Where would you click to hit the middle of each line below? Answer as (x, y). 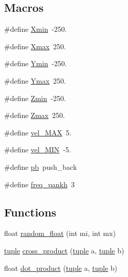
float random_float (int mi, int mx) (60, 233)
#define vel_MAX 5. (38, 132)
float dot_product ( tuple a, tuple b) (61, 268)
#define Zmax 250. (35, 115)
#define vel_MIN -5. (38, 150)
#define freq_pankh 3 (39, 184)
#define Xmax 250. (35, 46)
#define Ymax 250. (35, 80)
